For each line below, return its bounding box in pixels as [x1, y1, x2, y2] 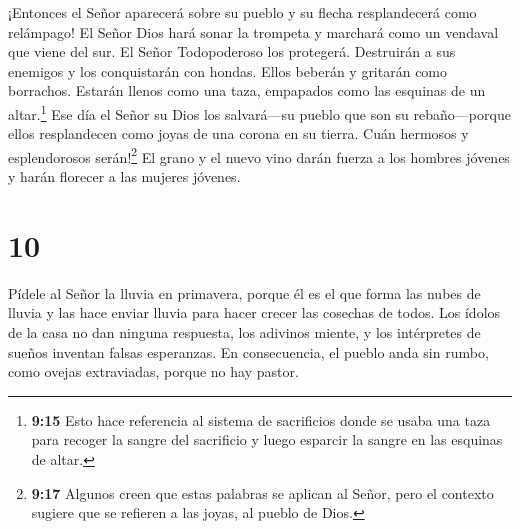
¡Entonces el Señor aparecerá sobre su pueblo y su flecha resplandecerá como [8, 2, 477, 22]
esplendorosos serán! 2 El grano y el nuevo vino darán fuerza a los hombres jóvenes [8, 143, 510, 167]
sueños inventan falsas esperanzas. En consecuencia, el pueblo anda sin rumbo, [8, 341, 489, 362]
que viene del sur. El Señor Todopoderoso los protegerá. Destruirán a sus [8, 41, 456, 62]
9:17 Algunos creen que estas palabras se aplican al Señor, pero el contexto [31, 482, 494, 503]
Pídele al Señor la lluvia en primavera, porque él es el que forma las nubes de [8, 282, 481, 303]
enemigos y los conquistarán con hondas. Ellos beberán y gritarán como [8, 60, 448, 81]
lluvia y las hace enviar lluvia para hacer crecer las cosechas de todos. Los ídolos [8, 302, 501, 323]
